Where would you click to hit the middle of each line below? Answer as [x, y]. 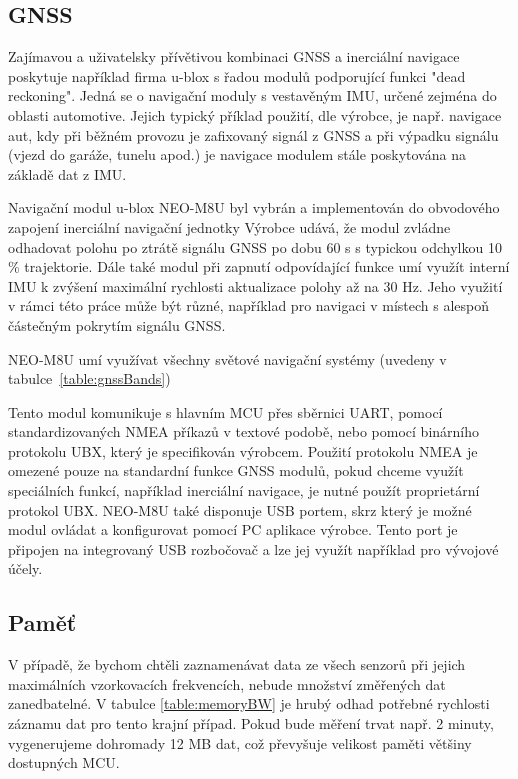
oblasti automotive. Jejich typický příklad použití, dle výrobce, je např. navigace [255, 114]
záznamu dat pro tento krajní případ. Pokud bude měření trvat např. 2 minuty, [251, 723]
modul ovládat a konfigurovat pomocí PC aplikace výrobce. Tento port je [233, 529]
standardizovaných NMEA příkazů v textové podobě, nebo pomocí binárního [244, 431]
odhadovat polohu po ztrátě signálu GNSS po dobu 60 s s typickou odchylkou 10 [255, 246]
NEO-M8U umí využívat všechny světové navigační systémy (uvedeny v [227, 358]
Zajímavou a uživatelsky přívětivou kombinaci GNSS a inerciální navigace [234, 56]
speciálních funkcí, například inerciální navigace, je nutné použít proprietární [244, 490]
